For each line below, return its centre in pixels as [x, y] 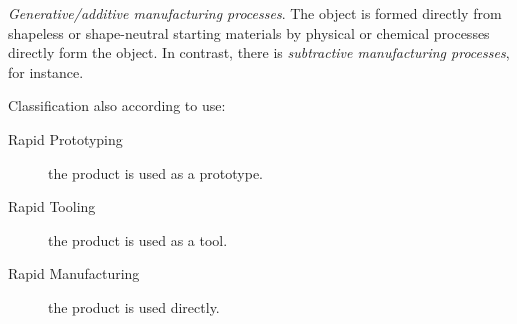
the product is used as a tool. [138, 239]
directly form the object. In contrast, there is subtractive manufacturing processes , [259, 52]
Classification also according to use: [117, 105]
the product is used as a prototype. [155, 172]
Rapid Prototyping [65, 138]
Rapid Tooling [52, 206]
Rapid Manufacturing [74, 273]
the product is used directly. [134, 306]
